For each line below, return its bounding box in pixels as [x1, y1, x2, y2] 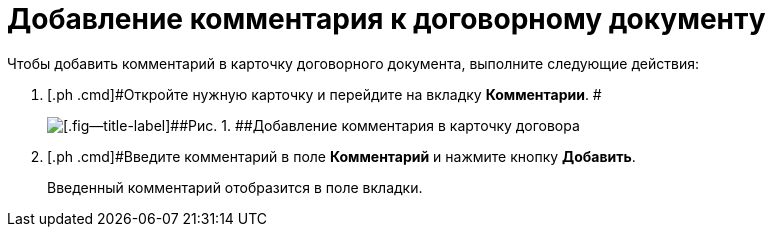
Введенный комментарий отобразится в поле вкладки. [47, 178, 423, 196]
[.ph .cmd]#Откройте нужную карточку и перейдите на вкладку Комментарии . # [47, 85, 602, 103]
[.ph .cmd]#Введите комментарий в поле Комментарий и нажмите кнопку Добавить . [47, 147, 636, 165]
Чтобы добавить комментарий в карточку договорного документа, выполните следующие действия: [7, 54, 700, 72]
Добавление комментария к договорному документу [7, 2, 766, 36]
